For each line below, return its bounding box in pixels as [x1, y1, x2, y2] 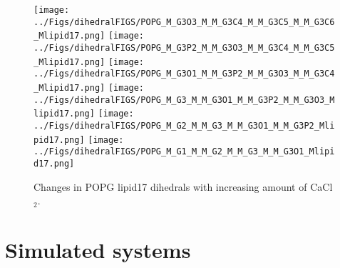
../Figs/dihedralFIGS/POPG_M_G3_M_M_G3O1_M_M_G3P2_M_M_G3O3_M [34, 94, 335, 105]
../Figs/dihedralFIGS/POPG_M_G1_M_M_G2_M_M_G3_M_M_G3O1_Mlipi [34, 147, 335, 157]
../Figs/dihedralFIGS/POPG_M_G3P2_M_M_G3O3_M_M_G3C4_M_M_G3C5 [34, 42, 335, 53]
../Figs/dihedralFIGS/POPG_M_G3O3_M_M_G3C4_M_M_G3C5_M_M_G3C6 [34, 16, 335, 27]
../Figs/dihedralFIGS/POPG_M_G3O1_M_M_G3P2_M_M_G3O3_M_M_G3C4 [34, 69, 335, 79]
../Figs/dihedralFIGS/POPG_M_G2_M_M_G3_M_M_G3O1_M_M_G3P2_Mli [34, 120, 335, 131]
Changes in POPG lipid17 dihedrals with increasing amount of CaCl [34, 179, 333, 194]
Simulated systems [5, 234, 191, 264]
